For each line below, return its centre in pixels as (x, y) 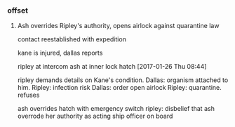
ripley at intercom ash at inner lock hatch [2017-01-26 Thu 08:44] (112, 67)
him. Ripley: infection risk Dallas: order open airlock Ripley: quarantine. (120, 88)
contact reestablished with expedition (72, 39)
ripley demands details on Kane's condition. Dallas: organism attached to (123, 80)
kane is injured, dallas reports (60, 53)
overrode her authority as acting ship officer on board (95, 116)
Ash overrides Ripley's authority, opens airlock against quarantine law (118, 26)
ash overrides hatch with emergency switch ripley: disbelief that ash (116, 109)
